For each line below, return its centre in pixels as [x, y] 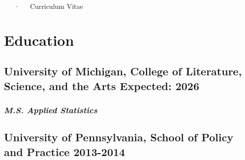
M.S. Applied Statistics [51, 110]
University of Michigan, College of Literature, [123, 71]
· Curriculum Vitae [48, 6]
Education [39, 40]
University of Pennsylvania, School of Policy [119, 137]
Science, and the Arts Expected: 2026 [102, 85]
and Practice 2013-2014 [65, 151]
